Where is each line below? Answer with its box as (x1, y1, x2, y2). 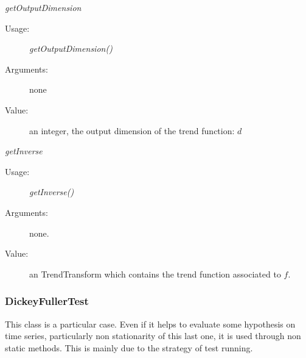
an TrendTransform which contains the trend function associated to (29, 267, 281, 280)
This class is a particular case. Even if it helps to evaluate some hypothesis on (5, 317, 296, 330)
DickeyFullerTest (5, 293, 89, 309)
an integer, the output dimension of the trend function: (29, 124, 235, 137)
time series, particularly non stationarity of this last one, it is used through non (5, 329, 301, 342)
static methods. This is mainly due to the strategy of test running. (5, 341, 253, 354)
